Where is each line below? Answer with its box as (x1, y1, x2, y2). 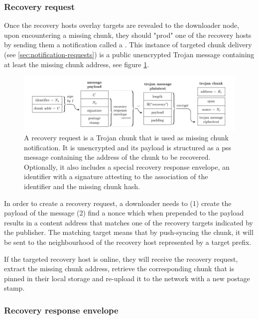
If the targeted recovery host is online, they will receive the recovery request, (4, 253, 238, 264)
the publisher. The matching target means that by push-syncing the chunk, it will (4, 227, 254, 237)
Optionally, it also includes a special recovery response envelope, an (24, 161, 230, 172)
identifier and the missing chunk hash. (24, 181, 140, 192)
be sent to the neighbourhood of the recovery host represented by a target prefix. (4, 237, 252, 247)
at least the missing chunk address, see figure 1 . (4, 59, 149, 69)
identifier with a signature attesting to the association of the (24, 171, 208, 182)
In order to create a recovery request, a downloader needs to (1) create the (4, 198, 232, 208)
